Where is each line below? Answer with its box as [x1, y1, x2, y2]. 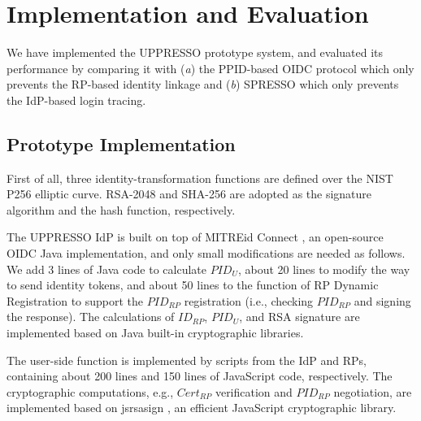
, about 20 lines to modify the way [237, 260, 410, 277]
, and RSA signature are [239, 308, 360, 325]
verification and [215, 383, 293, 400]
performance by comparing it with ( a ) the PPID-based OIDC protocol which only [7, 59, 414, 76]
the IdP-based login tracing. [7, 91, 146, 108]
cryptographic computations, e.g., [7, 383, 174, 400]
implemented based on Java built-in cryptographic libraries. [7, 324, 304, 341]
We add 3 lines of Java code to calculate [7, 260, 207, 277]
